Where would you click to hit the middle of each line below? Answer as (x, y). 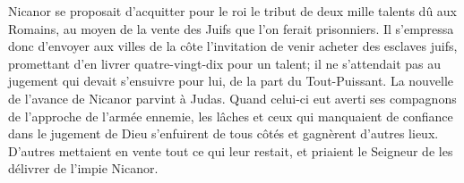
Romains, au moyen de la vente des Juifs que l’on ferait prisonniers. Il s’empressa (231, 28)
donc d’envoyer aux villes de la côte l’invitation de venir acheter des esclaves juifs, (233, 46)
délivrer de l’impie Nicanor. (83, 168)
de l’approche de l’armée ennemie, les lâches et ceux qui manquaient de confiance (231, 116)
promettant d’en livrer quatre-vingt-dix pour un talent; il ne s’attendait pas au (225, 63)
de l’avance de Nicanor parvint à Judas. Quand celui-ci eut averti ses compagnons (232, 98)
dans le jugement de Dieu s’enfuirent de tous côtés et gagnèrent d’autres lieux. (223, 133)
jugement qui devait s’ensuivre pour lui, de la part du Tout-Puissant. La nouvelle (231, 81)
